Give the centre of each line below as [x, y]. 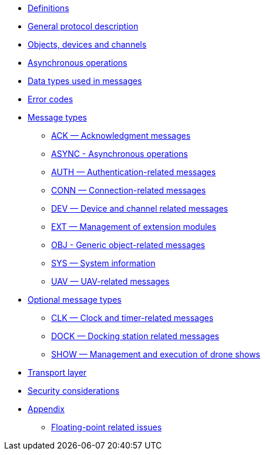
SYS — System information [103, 263]
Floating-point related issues [107, 427]
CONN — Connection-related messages [129, 190]
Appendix [46, 409]
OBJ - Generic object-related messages [128, 245]
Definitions [48, 8]
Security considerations [74, 391]
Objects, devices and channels [87, 44]
